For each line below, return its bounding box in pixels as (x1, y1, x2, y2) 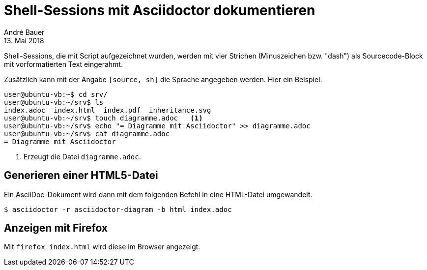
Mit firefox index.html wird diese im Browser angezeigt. (4, 242, 200, 251)
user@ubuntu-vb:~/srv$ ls (4, 98, 104, 106)
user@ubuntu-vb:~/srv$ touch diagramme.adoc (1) (4, 114, 203, 122)
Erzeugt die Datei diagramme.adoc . (24, 152, 141, 161)
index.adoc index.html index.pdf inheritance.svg (4, 106, 211, 114)
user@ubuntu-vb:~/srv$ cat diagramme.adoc (4, 129, 170, 138)
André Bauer (4, 28, 45, 36)
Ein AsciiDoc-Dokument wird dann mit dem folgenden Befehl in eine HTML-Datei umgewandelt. (4, 190, 313, 199)
